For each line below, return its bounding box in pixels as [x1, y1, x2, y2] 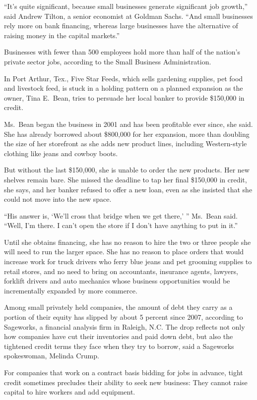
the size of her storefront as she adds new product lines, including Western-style [4, 138, 247, 149]
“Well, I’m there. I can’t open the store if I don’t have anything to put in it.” [4, 220, 238, 230]
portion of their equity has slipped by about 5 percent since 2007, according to [4, 312, 243, 322]
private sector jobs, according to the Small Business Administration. [4, 56, 211, 66]
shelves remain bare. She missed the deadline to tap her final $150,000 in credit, [4, 174, 247, 184]
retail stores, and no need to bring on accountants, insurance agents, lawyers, [4, 266, 238, 276]
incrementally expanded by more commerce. [4, 285, 137, 295]
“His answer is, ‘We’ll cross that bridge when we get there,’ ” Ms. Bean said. [4, 210, 238, 221]
